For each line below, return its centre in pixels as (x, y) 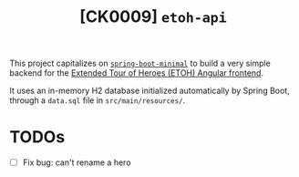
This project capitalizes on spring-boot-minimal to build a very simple (140, 63)
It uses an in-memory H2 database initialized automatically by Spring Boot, (149, 91)
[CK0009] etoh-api (153, 17)
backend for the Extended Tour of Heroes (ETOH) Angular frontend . (137, 73)
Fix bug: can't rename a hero (77, 162)
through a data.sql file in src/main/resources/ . (98, 100)
